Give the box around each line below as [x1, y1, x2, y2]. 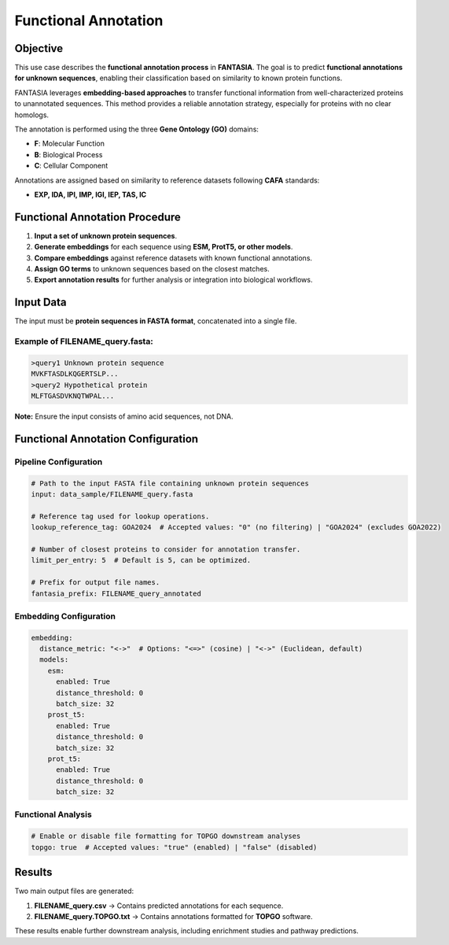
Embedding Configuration [14, 611, 116, 622]
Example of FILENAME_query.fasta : [14, 336, 153, 347]
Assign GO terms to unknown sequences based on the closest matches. [34, 264, 271, 274]
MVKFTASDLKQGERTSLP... [31, 370, 119, 378]
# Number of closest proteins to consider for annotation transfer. [31, 544, 301, 554]
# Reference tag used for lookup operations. [31, 511, 210, 521]
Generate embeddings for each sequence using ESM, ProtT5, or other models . [34, 242, 293, 252]
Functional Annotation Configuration [14, 432, 199, 445]
